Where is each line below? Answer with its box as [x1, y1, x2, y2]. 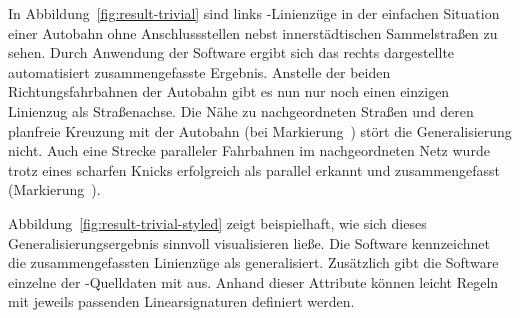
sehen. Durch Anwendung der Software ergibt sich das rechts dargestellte [8, 42, 455, 63]
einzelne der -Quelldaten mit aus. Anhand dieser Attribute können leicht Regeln [8, 271, 499, 292]
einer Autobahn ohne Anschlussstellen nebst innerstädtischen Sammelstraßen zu [8, 22, 498, 43]
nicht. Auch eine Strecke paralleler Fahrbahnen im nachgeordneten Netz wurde [8, 140, 490, 161]
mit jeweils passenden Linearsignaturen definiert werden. [8, 291, 355, 312]
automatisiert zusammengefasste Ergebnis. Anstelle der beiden [8, 61, 391, 82]
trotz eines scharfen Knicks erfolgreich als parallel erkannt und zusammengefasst [8, 159, 500, 180]
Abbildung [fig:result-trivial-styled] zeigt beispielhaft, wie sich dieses [8, 212, 427, 233]
